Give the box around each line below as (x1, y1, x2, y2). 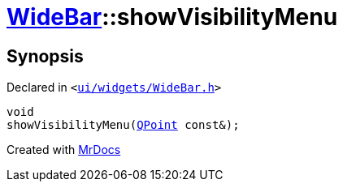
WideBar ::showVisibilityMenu (7, 3, 338, 31)
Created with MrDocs (7, 143, 121, 157)
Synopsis (7, 45, 84, 66)
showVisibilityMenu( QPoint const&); (7, 118, 240, 132)
